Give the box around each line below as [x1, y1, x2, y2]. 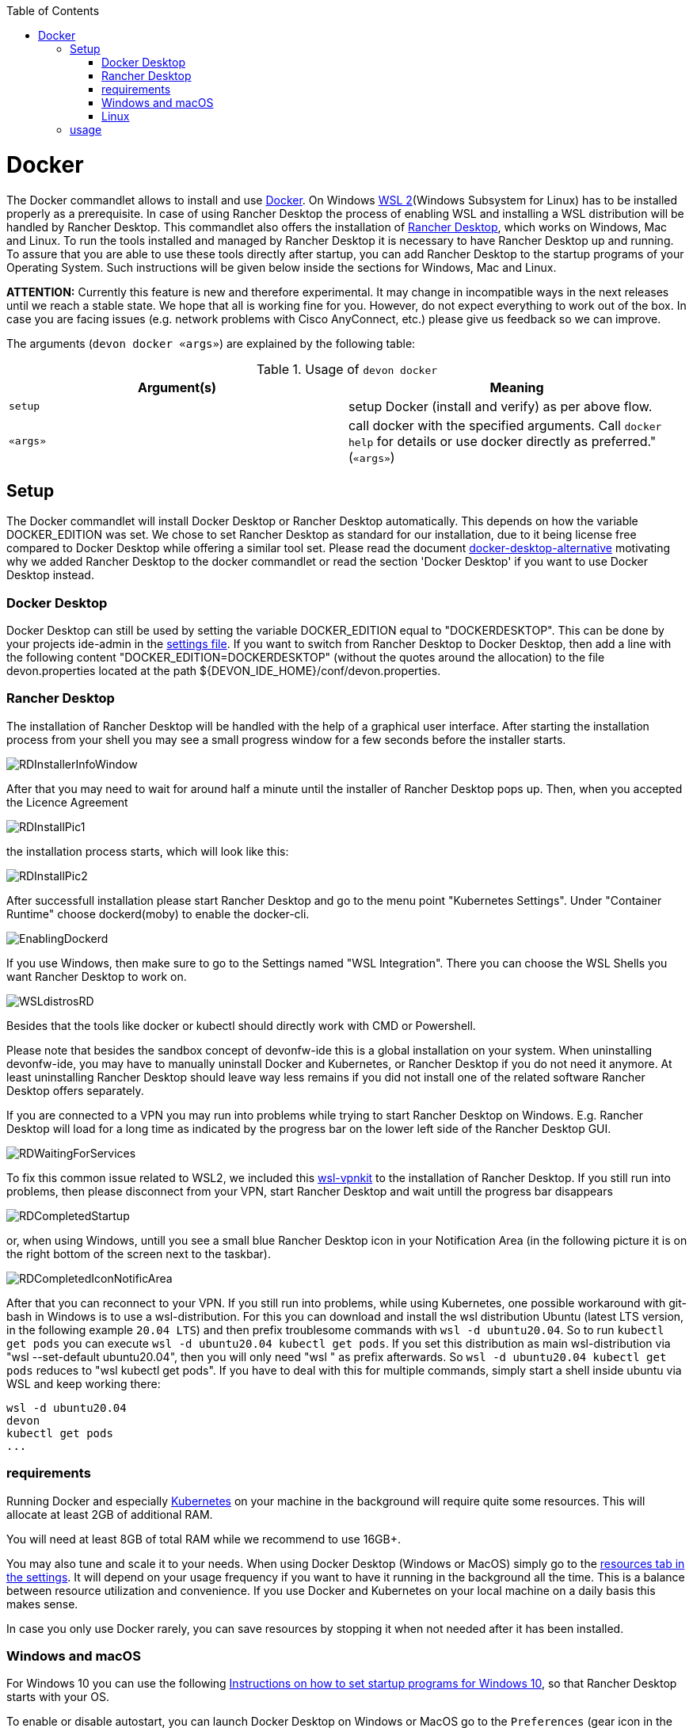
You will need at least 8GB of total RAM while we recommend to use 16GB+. [6, 1532, 401, 1546]
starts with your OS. [6, 1690, 109, 1704]
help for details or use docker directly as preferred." [348, 433, 657, 449]
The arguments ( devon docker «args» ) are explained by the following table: [6, 336, 416, 350]
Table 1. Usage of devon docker [256, 360, 438, 377]
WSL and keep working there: [6, 1376, 161, 1390]
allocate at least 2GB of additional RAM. [6, 1507, 213, 1521]
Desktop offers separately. [6, 1083, 144, 1097]
